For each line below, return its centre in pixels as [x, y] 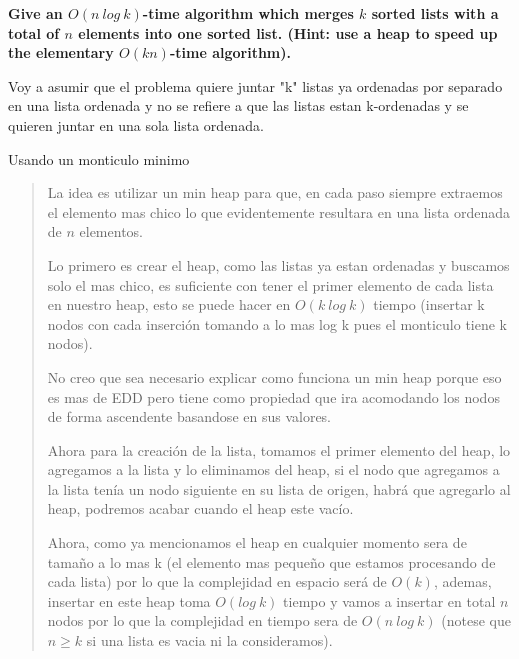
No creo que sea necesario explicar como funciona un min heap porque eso [274, 376]
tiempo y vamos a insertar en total [389, 600]
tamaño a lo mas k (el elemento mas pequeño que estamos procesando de [271, 561]
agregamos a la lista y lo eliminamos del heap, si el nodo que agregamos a [273, 469]
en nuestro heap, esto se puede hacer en [169, 304]
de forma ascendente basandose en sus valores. [189, 416]
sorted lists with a [435, 13]
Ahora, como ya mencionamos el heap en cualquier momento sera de [257, 542]
